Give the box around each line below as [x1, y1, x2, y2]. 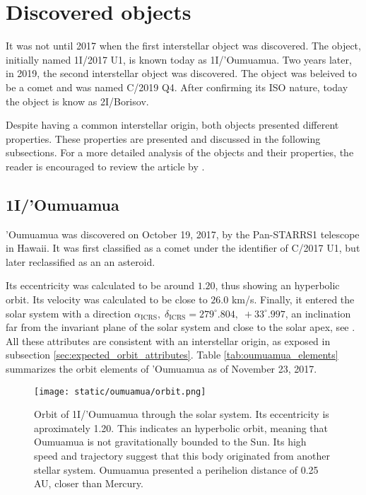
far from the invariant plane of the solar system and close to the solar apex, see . [6, 320, 355, 334]
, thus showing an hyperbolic [215, 278, 340, 293]
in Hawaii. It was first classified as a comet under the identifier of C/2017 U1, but [6, 240, 360, 255]
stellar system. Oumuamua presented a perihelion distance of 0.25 [34, 462, 319, 477]
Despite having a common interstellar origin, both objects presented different [6, 117, 339, 132]
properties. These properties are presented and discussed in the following [6, 131, 321, 146]
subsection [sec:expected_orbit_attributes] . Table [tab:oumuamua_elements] [6, 347, 338, 362]
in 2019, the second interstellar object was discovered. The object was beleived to [6, 66, 358, 81]
